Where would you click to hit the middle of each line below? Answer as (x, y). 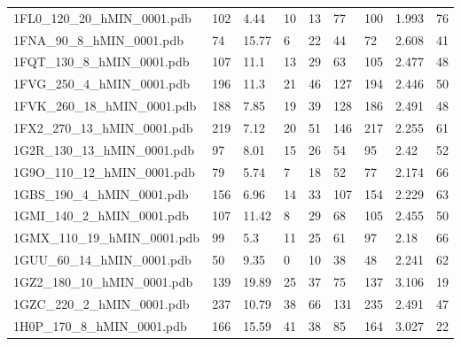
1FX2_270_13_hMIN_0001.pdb (103, 127)
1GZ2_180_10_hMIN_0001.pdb (103, 281)
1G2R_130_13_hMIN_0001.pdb (104, 149)
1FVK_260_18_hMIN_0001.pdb (105, 106)
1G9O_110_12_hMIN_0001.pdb (104, 171)
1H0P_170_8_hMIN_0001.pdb (100, 325)
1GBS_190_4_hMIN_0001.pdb (101, 193)
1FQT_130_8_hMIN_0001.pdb (102, 62)
